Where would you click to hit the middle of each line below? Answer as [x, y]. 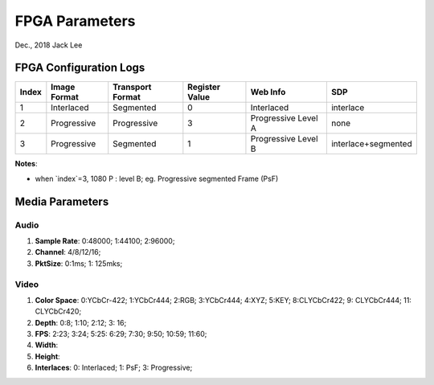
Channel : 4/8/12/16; [68, 252]
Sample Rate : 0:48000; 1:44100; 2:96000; [105, 241]
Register [204, 87]
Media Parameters [62, 201]
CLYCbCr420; [58, 311]
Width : [47, 345]
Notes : [26, 164]
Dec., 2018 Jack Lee [49, 45]
